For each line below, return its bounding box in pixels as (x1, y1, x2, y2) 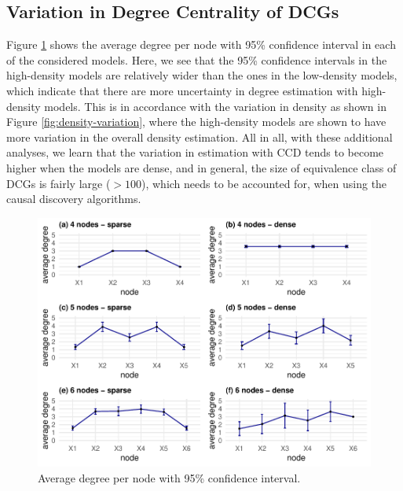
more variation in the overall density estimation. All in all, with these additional (6, 128, 393, 145)
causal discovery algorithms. (6, 190, 141, 207)
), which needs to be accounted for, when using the (141, 175, 387, 191)
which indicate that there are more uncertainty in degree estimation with (6, 82, 358, 98)
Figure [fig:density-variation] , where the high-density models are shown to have (6, 113, 387, 130)
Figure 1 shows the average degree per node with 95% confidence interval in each (6, 36, 396, 53)
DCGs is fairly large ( (6, 175, 111, 191)
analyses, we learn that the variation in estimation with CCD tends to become (6, 144, 384, 161)
